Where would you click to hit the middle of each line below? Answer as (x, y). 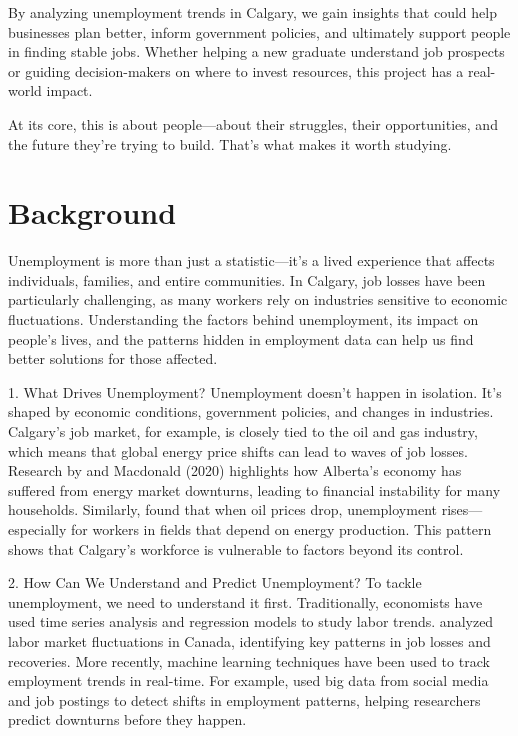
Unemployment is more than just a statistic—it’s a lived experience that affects (251, 260)
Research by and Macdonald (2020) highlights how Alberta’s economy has (235, 470)
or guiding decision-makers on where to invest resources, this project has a (236, 70)
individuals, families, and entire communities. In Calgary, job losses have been (247, 279)
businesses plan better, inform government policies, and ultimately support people (259, 31)
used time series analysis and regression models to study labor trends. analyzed (251, 621)
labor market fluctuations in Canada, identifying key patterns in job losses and (249, 640)
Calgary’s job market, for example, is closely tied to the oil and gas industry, (243, 431)
